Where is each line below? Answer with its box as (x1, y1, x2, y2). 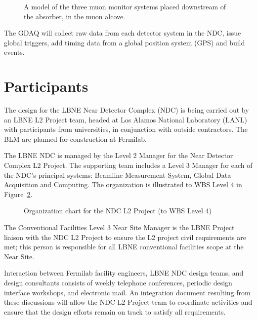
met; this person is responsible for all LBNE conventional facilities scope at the (4, 241, 244, 252)
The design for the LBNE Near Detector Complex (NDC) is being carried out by (4, 105, 249, 115)
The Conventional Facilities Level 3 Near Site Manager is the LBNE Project (4, 222, 235, 233)
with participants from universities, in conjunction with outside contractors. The (4, 124, 248, 134)
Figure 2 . (4, 189, 33, 199)
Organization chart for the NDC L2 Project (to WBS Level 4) (24, 205, 212, 216)
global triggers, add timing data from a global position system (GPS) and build (4, 37, 245, 47)
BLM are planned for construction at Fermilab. (4, 133, 147, 144)
